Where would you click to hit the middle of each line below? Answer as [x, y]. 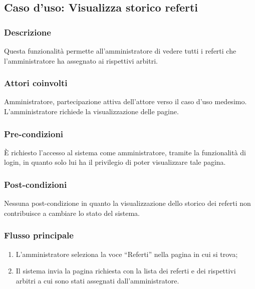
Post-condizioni [36, 184]
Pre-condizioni [34, 133]
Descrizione [28, 32]
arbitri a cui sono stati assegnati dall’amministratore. [97, 280]
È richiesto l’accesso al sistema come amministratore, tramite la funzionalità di [125, 152]
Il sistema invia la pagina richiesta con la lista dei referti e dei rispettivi [126, 271]
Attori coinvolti [36, 83]
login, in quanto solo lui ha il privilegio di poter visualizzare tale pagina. [115, 162]
